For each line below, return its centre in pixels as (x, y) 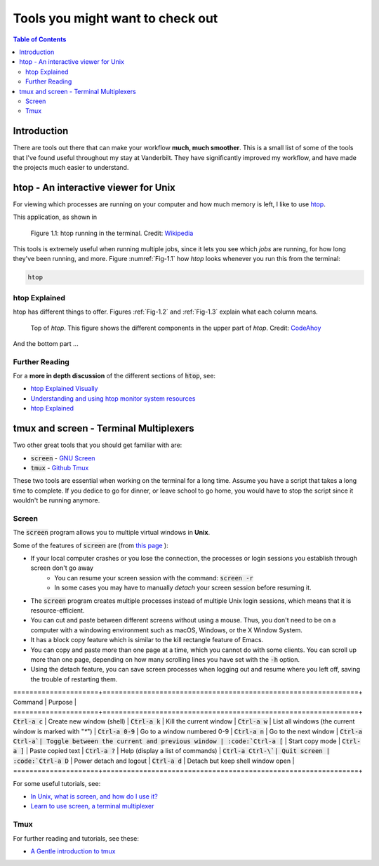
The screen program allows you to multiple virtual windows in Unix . (112, 533)
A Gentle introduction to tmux (73, 851)
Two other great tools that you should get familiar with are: (98, 445)
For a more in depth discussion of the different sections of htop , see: (114, 376)
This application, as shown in (55, 217)
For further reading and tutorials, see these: (76, 838)
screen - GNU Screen (63, 458)
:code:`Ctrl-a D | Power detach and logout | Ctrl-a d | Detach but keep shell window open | (154, 761)
